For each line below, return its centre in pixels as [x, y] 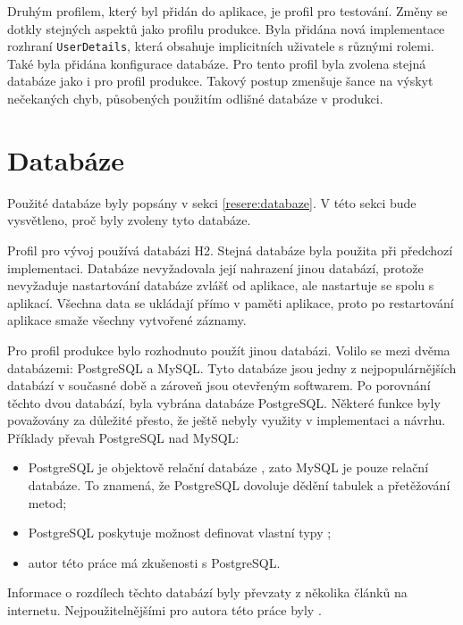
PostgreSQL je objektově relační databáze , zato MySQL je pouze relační [228, 467]
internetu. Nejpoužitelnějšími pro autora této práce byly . [164, 610]
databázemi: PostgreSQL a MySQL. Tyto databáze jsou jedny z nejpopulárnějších [232, 367]
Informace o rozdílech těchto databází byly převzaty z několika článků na [207, 592]
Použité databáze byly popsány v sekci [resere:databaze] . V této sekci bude [212, 202]
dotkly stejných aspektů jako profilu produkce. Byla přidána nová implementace [226, 28]
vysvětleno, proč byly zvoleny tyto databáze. [129, 220]
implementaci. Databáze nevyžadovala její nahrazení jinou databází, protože [215, 267]
